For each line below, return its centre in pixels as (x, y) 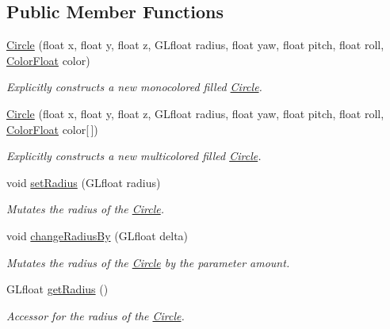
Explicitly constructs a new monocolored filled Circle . (134, 87)
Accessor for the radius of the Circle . (96, 315)
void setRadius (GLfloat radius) (84, 182)
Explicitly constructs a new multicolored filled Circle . (134, 156)
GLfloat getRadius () (57, 289)
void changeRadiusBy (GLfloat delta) (97, 235)
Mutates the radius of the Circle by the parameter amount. (148, 262)
